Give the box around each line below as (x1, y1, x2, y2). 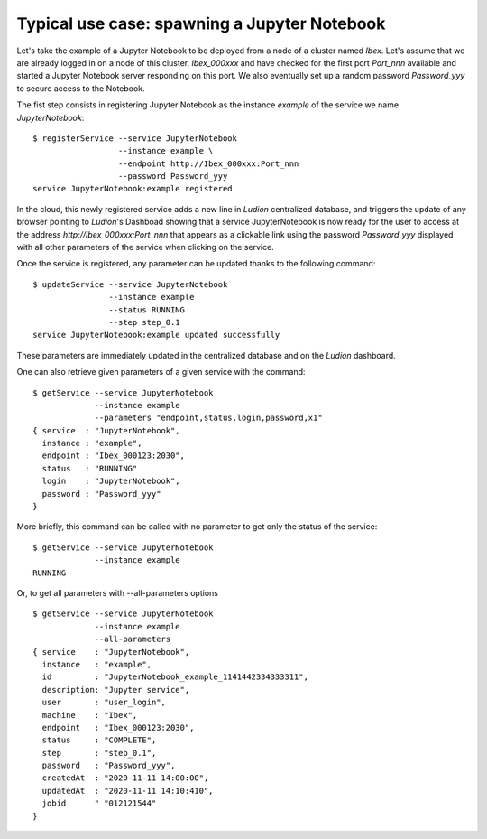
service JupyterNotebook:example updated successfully (32, 330, 280, 340)
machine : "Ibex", (41, 710, 138, 720)
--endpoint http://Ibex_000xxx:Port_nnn (117, 158, 299, 169)
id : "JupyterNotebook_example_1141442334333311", (41, 672, 308, 682)
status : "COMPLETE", (41, 735, 157, 745)
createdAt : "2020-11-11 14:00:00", (41, 773, 209, 783)
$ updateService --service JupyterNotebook (32, 279, 228, 289)
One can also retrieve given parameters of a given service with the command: (16, 367, 306, 378)
